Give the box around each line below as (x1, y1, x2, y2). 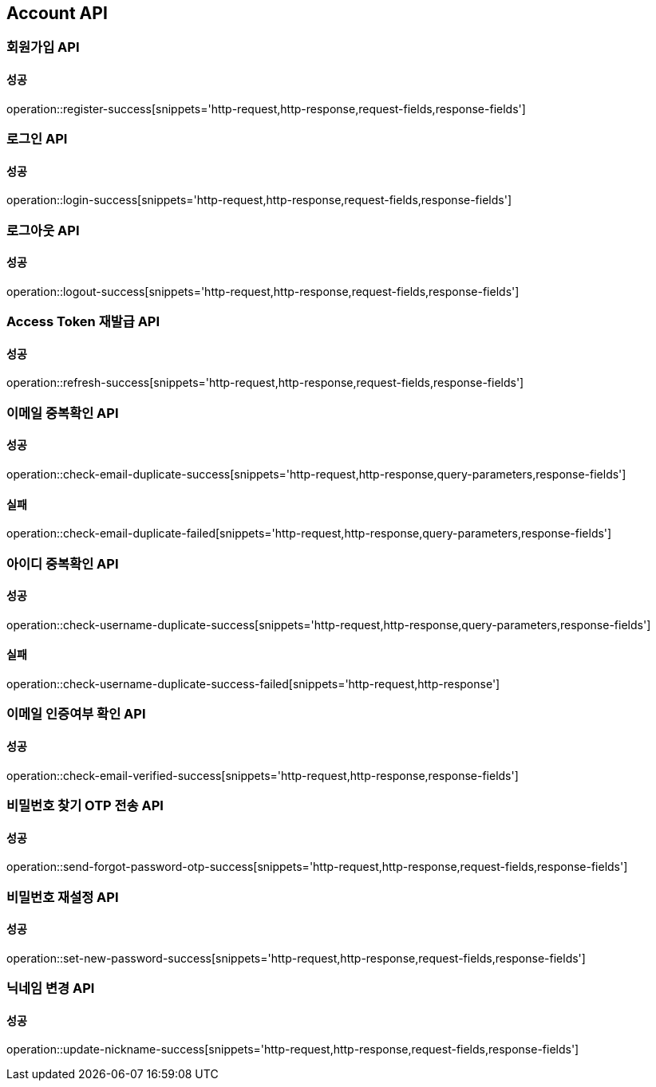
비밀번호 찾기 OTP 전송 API (6, 798, 164, 814)
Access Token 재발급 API (6, 313, 160, 330)
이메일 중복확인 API (6, 404, 119, 421)
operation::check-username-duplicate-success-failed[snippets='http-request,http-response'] (6, 677, 500, 691)
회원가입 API (6, 39, 80, 56)
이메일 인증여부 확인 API (6, 706, 146, 723)
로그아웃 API (6, 222, 80, 238)
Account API (6, 3, 108, 23)
